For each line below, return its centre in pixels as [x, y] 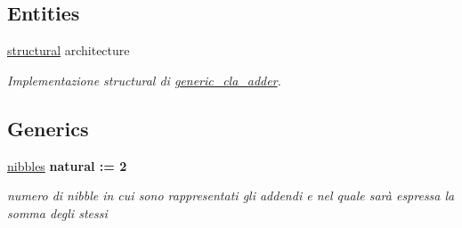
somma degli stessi [57, 212]
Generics [48, 128]
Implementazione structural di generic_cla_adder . [144, 80]
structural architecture [69, 50]
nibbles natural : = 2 [67, 165]
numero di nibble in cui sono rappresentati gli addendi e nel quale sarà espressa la [231, 195]
